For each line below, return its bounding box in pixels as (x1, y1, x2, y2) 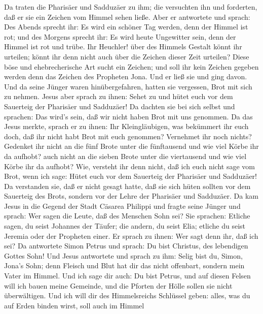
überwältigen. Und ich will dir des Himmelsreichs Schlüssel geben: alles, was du (4, 290, 250, 301)
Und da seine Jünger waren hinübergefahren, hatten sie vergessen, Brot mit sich (4, 81, 252, 91)
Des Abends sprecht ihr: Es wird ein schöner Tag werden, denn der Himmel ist (4, 21, 248, 32)
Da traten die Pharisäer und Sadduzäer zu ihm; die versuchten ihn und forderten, (4, 2, 257, 12)
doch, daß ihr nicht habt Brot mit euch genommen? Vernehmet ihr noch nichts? (4, 131, 252, 141)
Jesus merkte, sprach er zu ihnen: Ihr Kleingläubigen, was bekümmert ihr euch (4, 121, 249, 132)
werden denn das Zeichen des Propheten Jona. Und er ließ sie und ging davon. (4, 71, 247, 82)
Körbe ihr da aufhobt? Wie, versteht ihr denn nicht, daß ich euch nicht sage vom (4, 161, 255, 171)
